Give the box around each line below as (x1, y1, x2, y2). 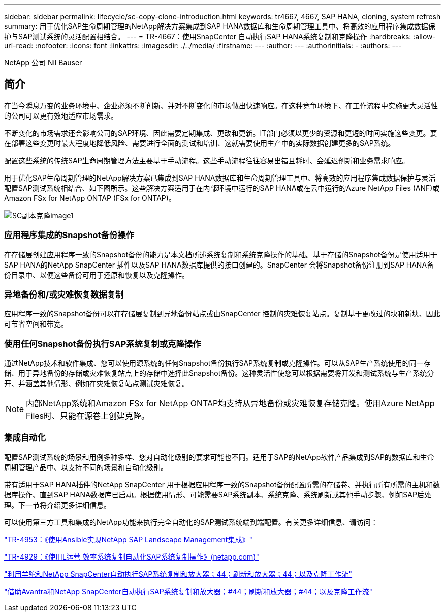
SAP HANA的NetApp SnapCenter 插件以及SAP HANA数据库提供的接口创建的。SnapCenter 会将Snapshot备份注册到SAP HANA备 (4, 260, 434, 269)
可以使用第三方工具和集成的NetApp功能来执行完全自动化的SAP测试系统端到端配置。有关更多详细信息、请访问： (4, 517, 378, 526)
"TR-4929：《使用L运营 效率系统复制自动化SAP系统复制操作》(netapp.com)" (4, 552, 259, 561)
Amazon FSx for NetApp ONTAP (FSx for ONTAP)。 (4, 193, 176, 202)
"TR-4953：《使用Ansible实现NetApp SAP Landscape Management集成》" (4, 535, 252, 544)
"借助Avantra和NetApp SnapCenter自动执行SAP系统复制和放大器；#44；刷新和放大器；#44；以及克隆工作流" (4, 586, 373, 596)
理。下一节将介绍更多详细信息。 (4, 500, 111, 509)
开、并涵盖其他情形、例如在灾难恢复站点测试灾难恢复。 (4, 379, 189, 388)
